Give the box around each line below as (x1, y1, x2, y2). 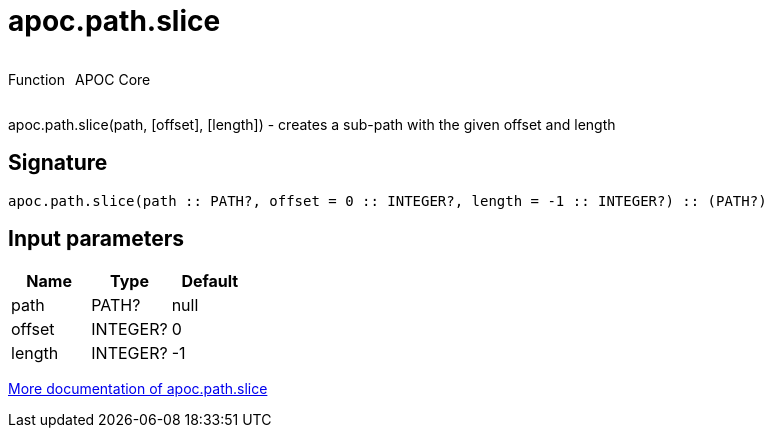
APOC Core (74, 70, 151, 88)
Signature (8, 150, 108, 176)
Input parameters (8, 226, 185, 252)
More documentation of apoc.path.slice (8, 380, 268, 398)
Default (181, 271, 239, 292)
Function (8, 70, 65, 88)
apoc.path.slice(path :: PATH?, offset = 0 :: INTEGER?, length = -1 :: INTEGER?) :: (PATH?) (8, 192, 767, 209)
